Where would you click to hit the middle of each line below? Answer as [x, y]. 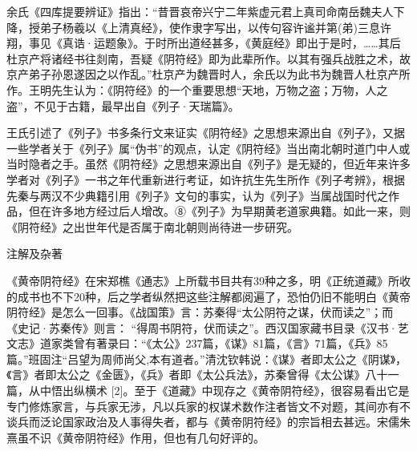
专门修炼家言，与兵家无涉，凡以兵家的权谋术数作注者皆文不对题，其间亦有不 [208, 406]
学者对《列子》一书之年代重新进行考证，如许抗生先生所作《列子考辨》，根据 [206, 179]
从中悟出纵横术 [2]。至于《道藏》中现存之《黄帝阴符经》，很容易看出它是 [219, 391]
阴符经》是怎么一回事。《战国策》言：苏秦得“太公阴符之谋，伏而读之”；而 [200, 312]
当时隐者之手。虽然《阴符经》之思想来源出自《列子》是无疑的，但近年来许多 [208, 164]
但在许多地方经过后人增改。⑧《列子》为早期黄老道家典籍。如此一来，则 [219, 211]
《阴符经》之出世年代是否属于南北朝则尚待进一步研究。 [152, 226]
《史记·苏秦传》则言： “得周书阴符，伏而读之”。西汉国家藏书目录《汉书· [202, 327]
